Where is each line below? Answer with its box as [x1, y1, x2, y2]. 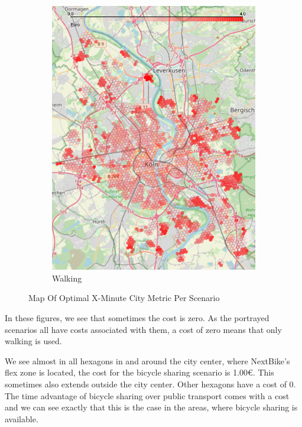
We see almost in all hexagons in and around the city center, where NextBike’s [5, 354, 290, 367]
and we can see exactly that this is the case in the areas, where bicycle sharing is [5, 401, 298, 413]
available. [5, 412, 38, 425]
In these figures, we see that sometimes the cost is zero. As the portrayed [5, 311, 269, 324]
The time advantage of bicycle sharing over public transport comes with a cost [5, 389, 290, 402]
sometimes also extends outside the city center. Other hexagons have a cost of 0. [5, 377, 296, 390]
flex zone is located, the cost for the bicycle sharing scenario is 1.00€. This [5, 366, 274, 379]
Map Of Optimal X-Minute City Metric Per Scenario [28, 292, 220, 304]
